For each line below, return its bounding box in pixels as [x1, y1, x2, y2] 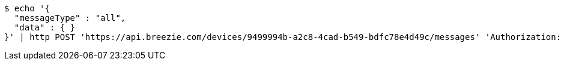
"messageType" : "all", [14, 13, 126, 23]
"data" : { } [14, 23, 76, 32]
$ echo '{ [4, 4, 50, 13]
